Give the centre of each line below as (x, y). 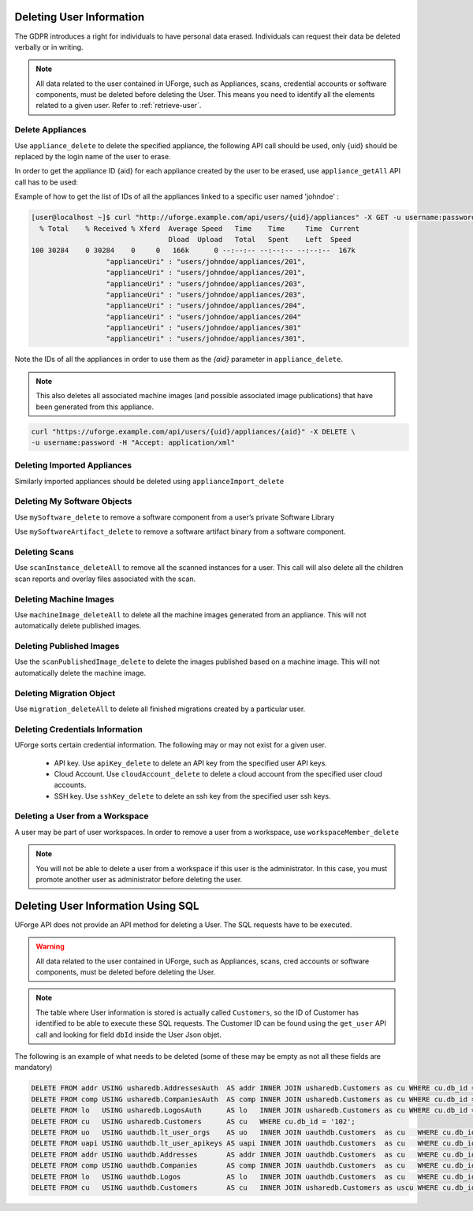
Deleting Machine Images (64, 599)
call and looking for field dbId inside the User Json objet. (129, 1034)
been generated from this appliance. (95, 407)
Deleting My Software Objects (73, 501)
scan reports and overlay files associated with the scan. (105, 579)
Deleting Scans (44, 552)
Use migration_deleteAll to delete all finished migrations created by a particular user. (160, 709)
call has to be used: (47, 182)
